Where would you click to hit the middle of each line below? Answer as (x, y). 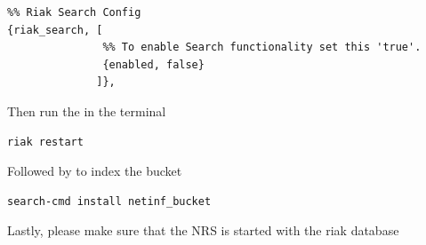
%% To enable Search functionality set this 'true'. (262, 47)
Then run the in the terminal (87, 111)
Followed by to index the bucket (95, 171)
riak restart (45, 142)
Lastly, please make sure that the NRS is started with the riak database (203, 230)
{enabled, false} (153, 64)
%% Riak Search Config (74, 12)
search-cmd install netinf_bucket (109, 201)
